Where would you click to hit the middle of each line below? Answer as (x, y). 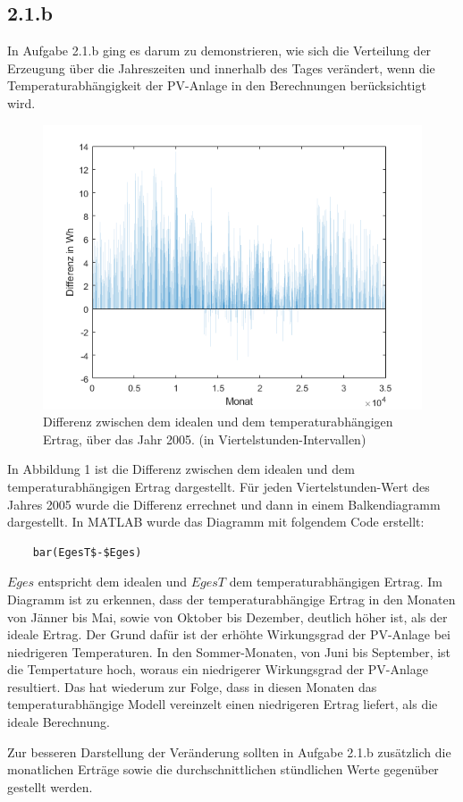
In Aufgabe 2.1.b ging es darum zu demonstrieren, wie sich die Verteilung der (219, 51)
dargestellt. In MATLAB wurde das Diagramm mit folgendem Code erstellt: (216, 522)
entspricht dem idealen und (112, 582)
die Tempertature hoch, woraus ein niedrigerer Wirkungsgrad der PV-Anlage (218, 669)
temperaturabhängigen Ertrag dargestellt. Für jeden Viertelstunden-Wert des (219, 486)
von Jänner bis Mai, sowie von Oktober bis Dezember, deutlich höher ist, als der (227, 616)
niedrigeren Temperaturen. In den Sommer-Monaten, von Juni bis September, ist (229, 651)
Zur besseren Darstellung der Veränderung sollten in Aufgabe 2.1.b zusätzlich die (229, 751)
